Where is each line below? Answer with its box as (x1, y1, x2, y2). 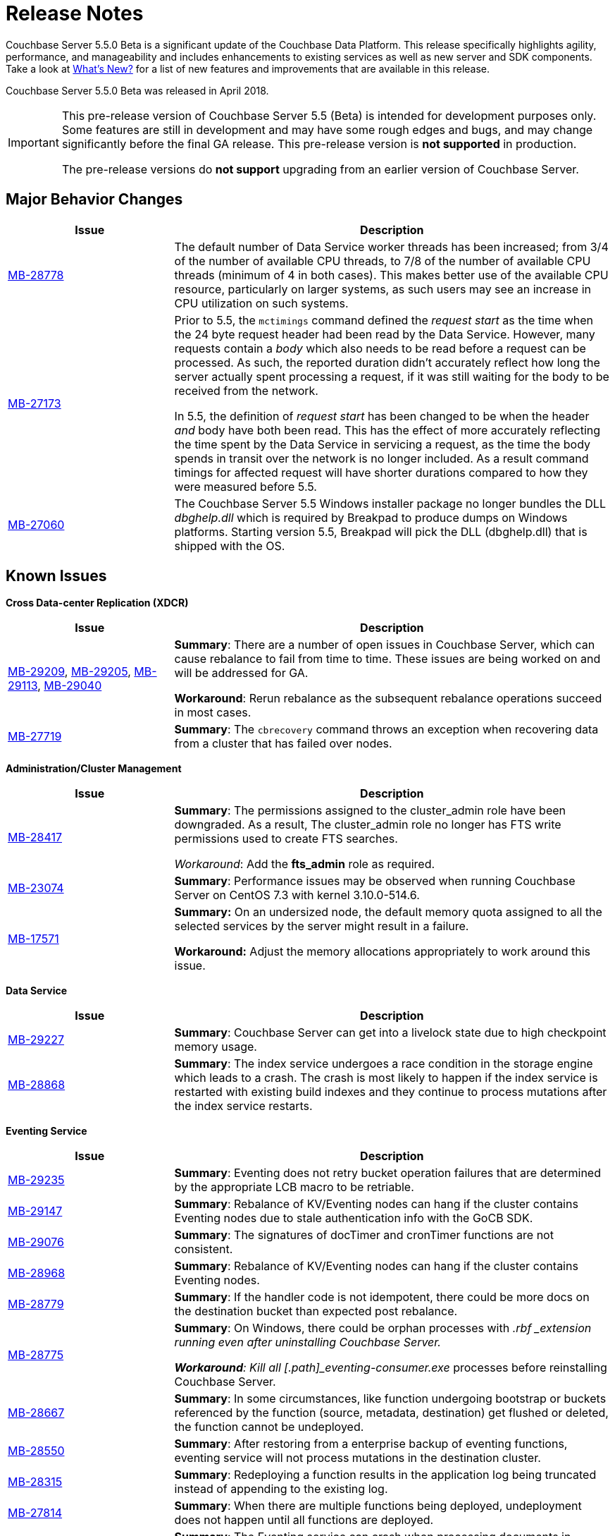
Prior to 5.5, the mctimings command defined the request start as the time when (174, 312, 594, 327)
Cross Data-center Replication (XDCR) (6, 597, 189, 609)
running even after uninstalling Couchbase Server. (174, 1335, 441, 1350)
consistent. (174, 1242, 233, 1257)
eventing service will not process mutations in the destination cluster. (174, 1451, 541, 1465)
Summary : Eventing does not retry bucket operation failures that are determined (174, 1166, 601, 1181)
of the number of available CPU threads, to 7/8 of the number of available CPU (174, 253, 591, 268)
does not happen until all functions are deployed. (174, 1513, 434, 1528)
